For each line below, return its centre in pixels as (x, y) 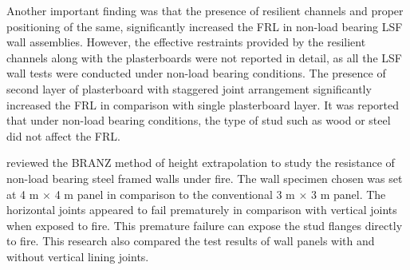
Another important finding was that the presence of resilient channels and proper (205, 10)
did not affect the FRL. (63, 135)
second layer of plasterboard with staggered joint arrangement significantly (189, 88)
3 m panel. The (349, 194)
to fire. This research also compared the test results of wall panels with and (191, 241)
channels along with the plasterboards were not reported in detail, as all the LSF (204, 57)
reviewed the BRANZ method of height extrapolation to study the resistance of (201, 163)
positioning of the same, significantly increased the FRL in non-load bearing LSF (205, 26)
